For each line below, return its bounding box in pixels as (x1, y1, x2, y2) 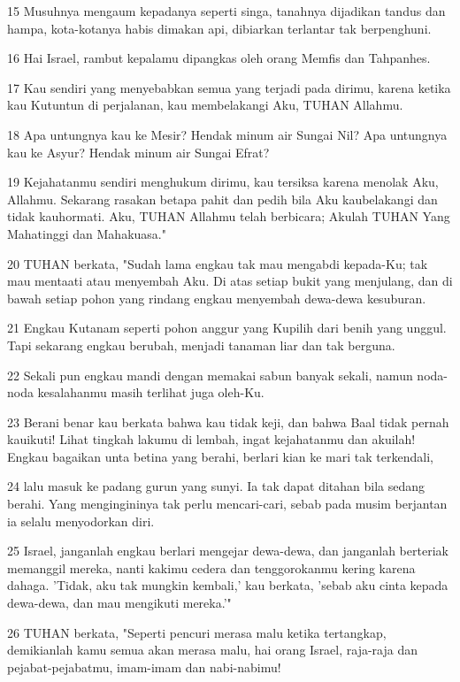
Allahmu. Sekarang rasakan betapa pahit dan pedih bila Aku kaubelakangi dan (7, 189, 438, 208)
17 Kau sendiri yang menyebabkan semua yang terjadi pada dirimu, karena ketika (7, 78, 451, 96)
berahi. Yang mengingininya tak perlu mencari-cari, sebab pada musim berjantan (7, 494, 448, 513)
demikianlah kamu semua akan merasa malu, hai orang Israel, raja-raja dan (7, 640, 418, 659)
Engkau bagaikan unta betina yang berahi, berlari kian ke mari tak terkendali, (7, 447, 433, 465)
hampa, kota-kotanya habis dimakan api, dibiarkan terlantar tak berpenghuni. (7, 19, 432, 37)
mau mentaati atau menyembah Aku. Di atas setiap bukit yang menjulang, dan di (7, 272, 453, 290)
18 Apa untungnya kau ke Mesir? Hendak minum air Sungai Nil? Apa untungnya (7, 125, 448, 143)
